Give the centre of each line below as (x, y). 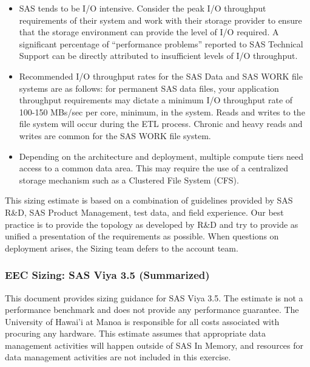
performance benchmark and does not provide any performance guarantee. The (152, 310)
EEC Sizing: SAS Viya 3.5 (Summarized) (107, 275)
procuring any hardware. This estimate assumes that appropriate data (135, 333)
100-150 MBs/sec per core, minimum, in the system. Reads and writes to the (162, 111)
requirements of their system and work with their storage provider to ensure (160, 20)
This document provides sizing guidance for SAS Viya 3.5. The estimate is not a (154, 297)
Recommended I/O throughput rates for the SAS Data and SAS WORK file (161, 76)
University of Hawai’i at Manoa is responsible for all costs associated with (142, 321)
